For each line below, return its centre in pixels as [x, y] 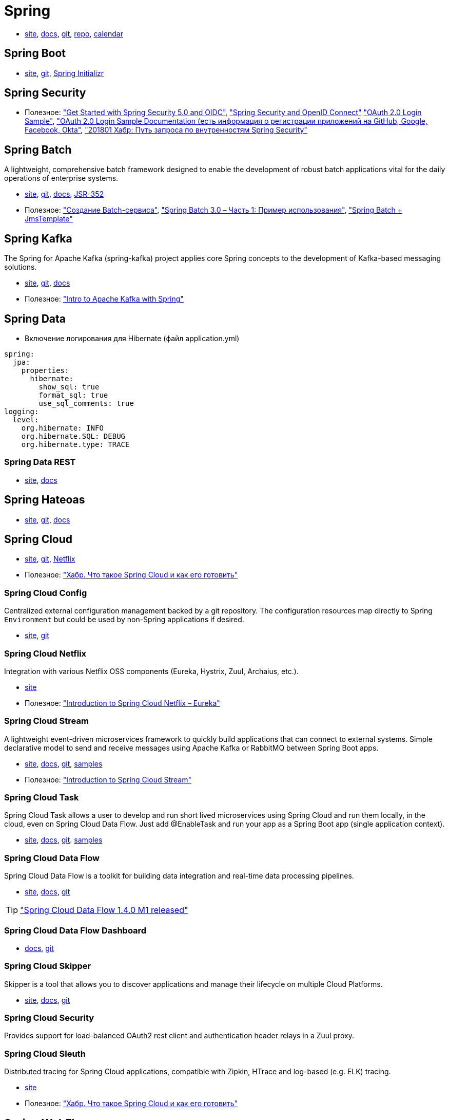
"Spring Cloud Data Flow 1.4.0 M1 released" [104, 910]
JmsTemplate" [49, 219]
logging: [22, 411]
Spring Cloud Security [49, 1018]
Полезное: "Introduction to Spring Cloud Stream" [108, 779]
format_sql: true [73, 395]
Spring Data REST [40, 462]
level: [26, 419]
